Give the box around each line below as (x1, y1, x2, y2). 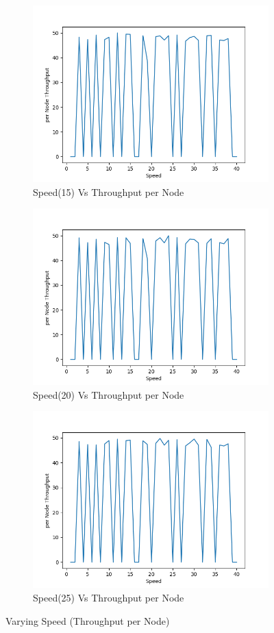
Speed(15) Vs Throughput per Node (33, 184, 184, 199)
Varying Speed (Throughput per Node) (5, 613, 170, 628)
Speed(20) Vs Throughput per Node (33, 387, 184, 401)
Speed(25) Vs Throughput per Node (33, 590, 184, 604)
